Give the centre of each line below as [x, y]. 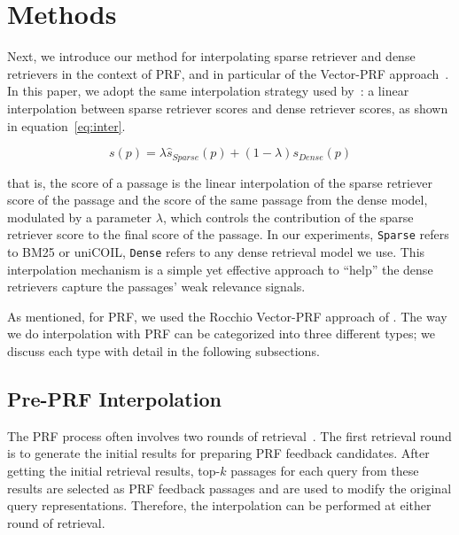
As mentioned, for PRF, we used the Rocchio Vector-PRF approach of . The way [227, 316]
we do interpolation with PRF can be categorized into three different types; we [222, 333]
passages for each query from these [325, 470]
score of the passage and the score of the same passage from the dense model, [218, 200]
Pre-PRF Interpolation [114, 399]
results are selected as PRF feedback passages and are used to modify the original [229, 488]
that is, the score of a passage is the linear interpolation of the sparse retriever [220, 182]
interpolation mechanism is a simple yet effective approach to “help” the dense [220, 269]
